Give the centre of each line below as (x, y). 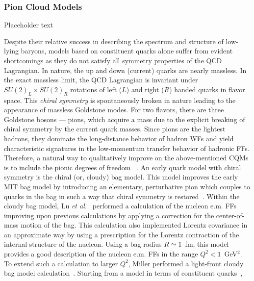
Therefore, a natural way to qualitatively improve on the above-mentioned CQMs (126, 158)
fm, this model (207, 244)
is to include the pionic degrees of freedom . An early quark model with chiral (123, 167)
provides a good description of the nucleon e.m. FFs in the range (101, 254)
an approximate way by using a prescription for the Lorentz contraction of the (122, 234)
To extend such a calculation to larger (61, 263)
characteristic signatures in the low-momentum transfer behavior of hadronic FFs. (127, 148)
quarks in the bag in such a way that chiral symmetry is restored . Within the (122, 196)
